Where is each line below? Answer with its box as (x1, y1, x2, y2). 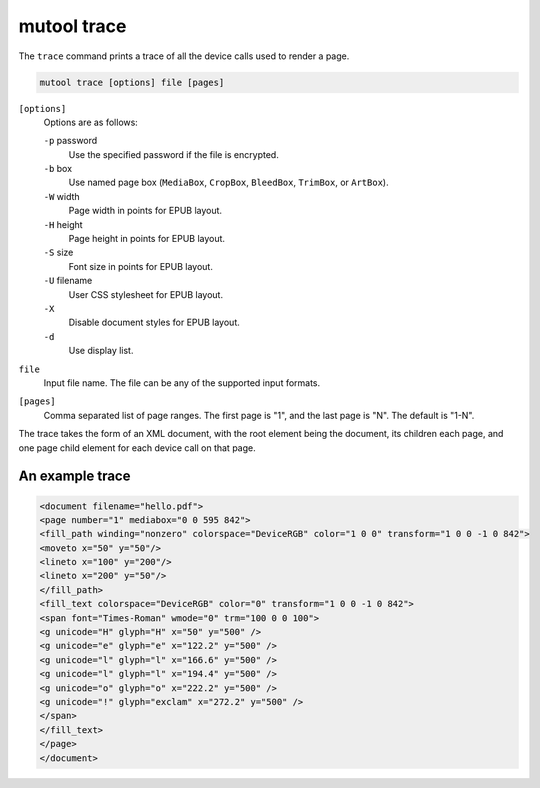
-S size (43, 246, 74, 259)
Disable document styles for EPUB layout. (68, 316, 240, 329)
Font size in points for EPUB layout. (68, 260, 214, 272)
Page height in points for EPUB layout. (68, 233, 225, 245)
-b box (43, 163, 73, 175)
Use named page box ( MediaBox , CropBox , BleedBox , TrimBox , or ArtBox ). (68, 176, 389, 189)
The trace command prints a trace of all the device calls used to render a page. (18, 50, 350, 62)
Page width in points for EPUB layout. (68, 205, 223, 217)
